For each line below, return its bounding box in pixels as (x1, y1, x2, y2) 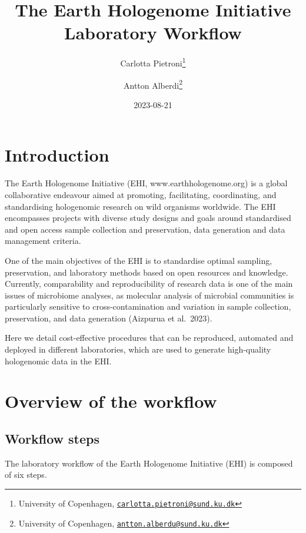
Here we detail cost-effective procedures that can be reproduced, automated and (5, 331, 294, 344)
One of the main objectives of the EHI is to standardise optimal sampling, (5, 254, 272, 266)
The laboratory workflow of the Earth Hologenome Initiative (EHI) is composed (5, 457, 293, 469)
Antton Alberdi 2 (123, 77, 183, 91)
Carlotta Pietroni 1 (120, 55, 186, 69)
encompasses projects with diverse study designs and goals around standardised (5, 212, 291, 224)
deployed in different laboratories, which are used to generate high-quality (5, 343, 271, 356)
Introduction (5, 143, 109, 167)
